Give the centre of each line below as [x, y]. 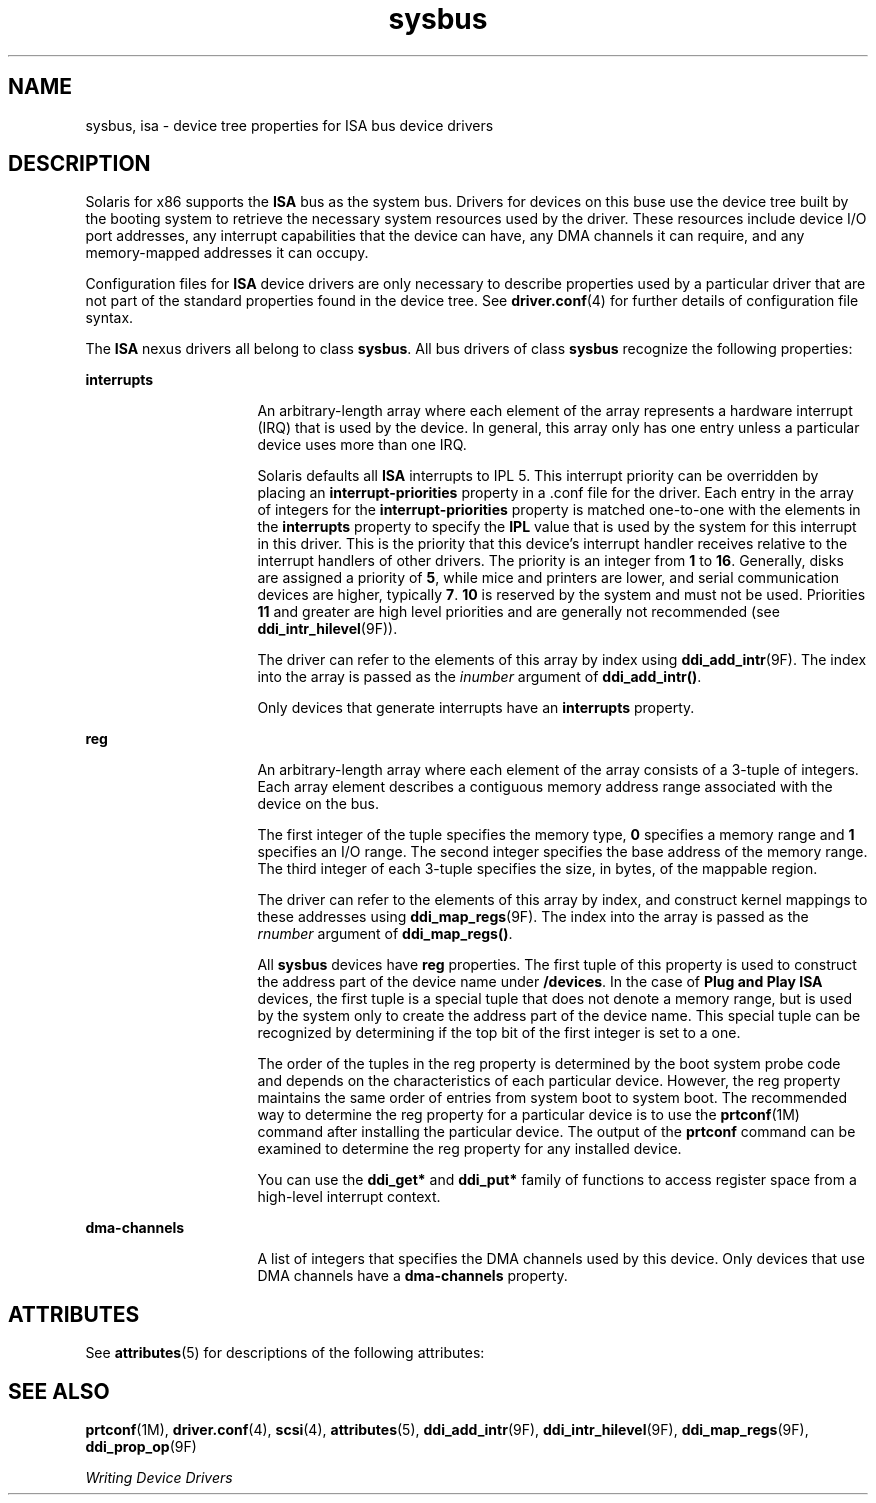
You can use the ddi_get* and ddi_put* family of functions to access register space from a [557, 1180]
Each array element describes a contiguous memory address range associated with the [545, 787]
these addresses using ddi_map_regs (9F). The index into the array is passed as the [533, 917]
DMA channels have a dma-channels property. [412, 1276]
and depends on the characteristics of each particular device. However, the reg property [549, 1081]
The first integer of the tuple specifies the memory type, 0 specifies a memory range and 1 [556, 835]
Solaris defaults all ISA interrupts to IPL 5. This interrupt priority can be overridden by [538, 476]
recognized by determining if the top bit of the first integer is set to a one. [499, 1033]
